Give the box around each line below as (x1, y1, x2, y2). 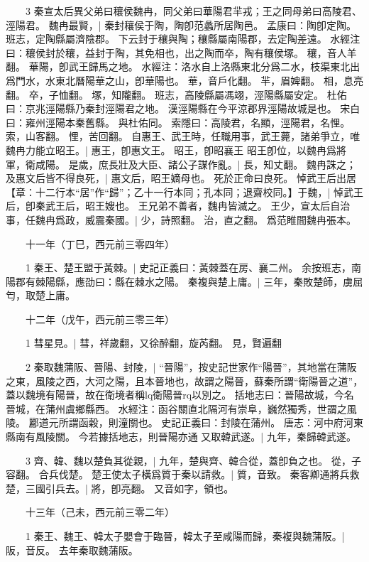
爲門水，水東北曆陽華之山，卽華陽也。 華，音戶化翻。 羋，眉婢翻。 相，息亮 (6, 72, 363, 87)
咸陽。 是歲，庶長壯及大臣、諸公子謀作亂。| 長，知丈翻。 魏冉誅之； (35, 156, 356, 171)
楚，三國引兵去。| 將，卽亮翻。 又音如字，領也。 (6, 480, 234, 495)
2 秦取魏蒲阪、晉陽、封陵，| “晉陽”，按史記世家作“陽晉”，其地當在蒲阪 (25, 360, 357, 374)
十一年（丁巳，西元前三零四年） (25, 236, 175, 251)
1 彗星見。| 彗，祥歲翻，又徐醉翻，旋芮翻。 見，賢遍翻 (25, 335, 282, 350)
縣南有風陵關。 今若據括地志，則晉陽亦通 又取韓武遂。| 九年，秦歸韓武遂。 (6, 429, 356, 444)
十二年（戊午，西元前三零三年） (25, 311, 175, 326)
